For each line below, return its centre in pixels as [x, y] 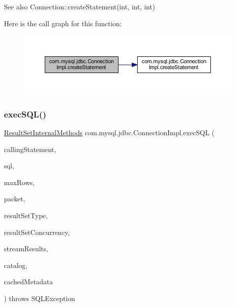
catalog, [16, 265]
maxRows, [19, 182]
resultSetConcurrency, [37, 232]
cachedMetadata [29, 282]
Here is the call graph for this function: [63, 23]
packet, [15, 199]
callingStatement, [30, 149]
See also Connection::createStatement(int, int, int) [80, 6]
